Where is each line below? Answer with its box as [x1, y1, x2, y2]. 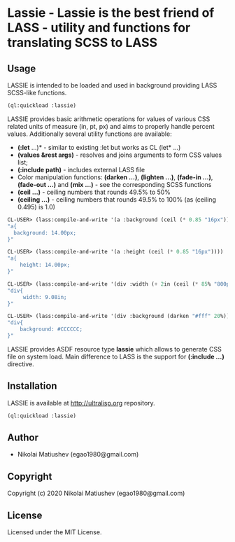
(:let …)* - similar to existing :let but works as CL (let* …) [17, 143, 181, 151]
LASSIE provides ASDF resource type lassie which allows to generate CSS [7, 345, 222, 353]
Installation [7, 380, 57, 392]
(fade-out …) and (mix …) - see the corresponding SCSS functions [17, 180, 212, 188]
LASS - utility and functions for [7, 20, 191, 36]
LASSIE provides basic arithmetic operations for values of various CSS [7, 114, 211, 123]
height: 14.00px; [20, 261, 71, 269]
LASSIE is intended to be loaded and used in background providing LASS [7, 81, 218, 89]
